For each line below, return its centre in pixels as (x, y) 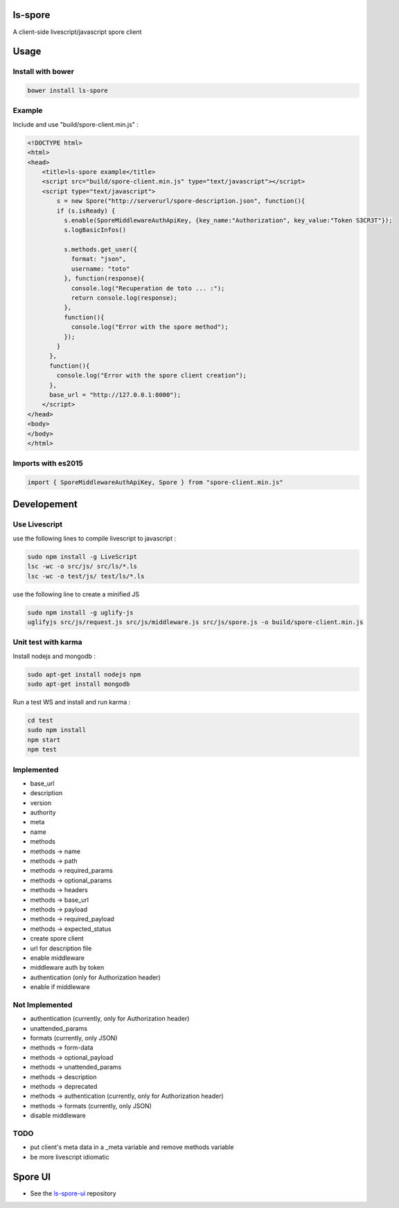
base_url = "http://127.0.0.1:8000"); (115, 394)
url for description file (61, 948)
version (41, 803)
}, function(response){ (104, 278)
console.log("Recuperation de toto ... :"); (148, 288)
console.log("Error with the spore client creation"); (152, 375)
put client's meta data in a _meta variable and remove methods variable (132, 1147)
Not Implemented (43, 1004)
